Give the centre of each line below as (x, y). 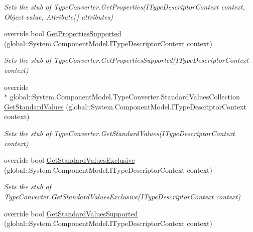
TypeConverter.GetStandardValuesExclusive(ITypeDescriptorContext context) (122, 196)
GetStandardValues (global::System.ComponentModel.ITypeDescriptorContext (125, 106)
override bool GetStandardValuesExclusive (70, 160)
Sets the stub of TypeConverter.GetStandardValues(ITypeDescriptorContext (119, 133)
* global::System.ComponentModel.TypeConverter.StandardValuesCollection (122, 97)
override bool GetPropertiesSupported (63, 33)
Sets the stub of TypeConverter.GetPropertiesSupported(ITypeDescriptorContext (126, 60)
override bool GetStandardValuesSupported (71, 213)
